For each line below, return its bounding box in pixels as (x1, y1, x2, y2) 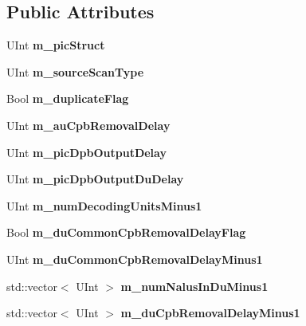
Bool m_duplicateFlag (6, 90, 129, 107)
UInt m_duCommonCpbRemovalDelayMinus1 (6, 250, 263, 267)
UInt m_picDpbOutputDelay (6, 143, 167, 160)
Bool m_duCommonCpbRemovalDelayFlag (6, 224, 246, 241)
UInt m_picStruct (6, 37, 105, 53)
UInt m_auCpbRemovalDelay (6, 116, 171, 133)
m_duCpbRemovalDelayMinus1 (120, 304, 300, 321)
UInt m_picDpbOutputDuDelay (6, 171, 184, 187)
